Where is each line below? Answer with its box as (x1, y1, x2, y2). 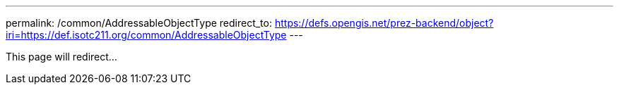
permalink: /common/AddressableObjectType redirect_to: (6, 17, 272, 29)
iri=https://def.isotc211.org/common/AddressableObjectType (6, 29, 287, 41)
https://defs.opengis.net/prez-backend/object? (274, 17, 494, 29)
